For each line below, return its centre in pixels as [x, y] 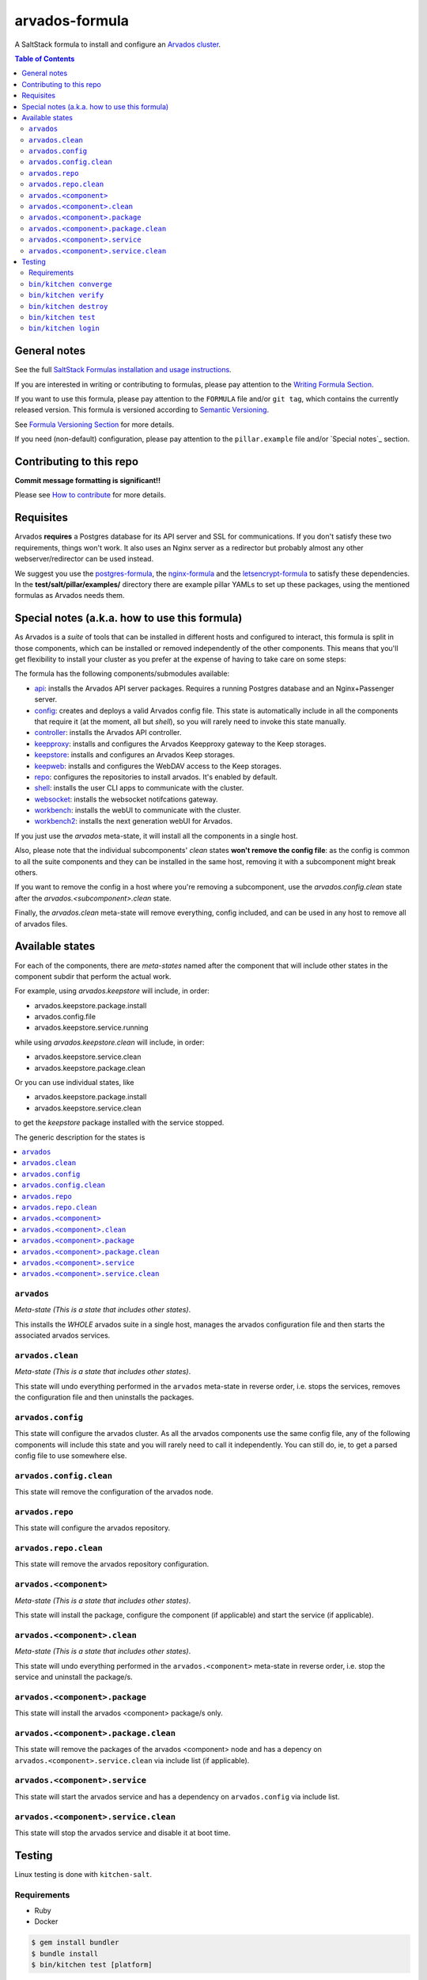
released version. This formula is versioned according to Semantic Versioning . [142, 410]
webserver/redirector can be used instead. [84, 559]
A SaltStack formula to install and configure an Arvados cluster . [118, 44]
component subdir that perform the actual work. [93, 976]
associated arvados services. [62, 1335]
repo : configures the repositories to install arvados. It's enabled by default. [156, 777]
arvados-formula [72, 21]
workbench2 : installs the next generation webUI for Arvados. [134, 821]
